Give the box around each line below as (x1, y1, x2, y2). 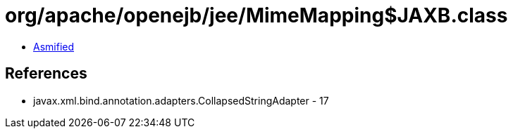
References (5, 65, 87, 83)
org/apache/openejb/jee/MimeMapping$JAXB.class (5, 4, 508, 27)
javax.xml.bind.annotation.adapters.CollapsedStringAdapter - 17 (33, 94, 329, 107)
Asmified (33, 40, 75, 53)
